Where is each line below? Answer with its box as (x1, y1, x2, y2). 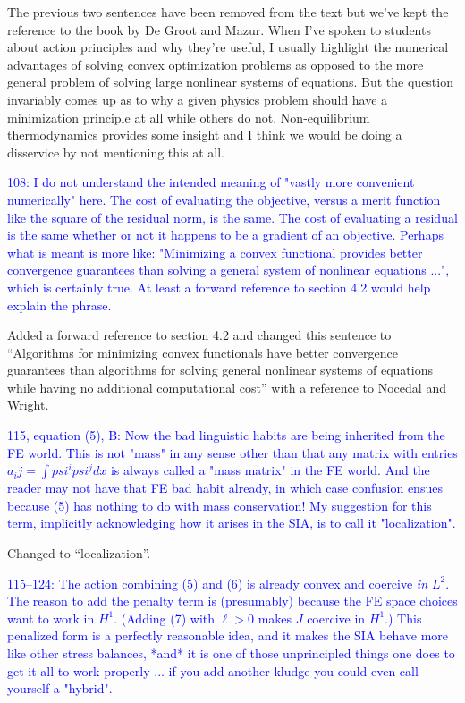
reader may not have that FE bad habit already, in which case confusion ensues (7, 479, 443, 497)
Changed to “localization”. (7, 544, 151, 563)
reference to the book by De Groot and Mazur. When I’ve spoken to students (7, 20, 431, 38)
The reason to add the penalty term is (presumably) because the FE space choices (7, 591, 458, 610)
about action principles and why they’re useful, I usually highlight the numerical (7, 38, 449, 56)
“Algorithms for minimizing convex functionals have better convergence (7, 343, 399, 361)
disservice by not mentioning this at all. (7, 142, 224, 161)
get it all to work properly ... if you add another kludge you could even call (7, 661, 418, 680)
